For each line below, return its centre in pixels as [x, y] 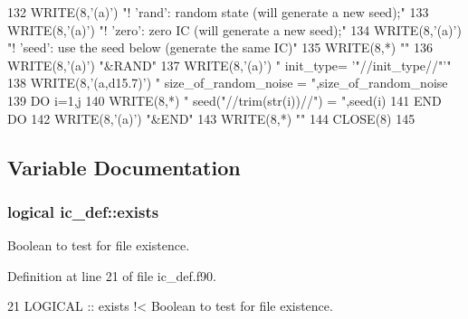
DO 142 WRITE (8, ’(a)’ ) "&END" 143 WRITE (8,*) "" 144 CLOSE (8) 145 [211, 118]
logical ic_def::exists [83, 211]
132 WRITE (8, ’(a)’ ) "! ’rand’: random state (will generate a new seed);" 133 [218, 12]
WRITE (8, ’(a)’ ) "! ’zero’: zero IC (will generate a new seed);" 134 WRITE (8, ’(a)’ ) [234, 29]
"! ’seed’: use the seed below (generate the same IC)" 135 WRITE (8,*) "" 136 [220, 47]
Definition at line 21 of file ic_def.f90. [112, 275]
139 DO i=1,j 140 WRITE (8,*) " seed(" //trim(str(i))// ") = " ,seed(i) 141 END [224, 100]
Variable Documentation [124, 167]
